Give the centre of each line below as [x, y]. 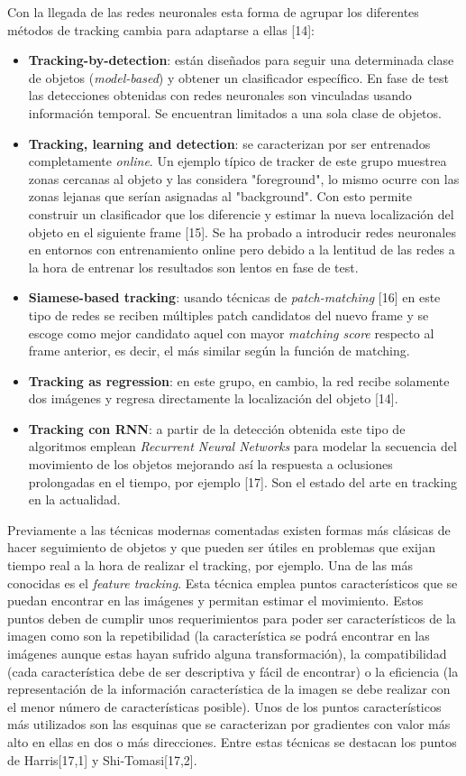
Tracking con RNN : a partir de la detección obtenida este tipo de [217, 428]
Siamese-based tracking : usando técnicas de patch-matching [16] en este [234, 297]
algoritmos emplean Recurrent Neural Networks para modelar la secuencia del [242, 446]
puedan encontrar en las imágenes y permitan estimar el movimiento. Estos [215, 600]
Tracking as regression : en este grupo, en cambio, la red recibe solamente [239, 380]
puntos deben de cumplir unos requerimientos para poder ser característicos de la [232, 618]
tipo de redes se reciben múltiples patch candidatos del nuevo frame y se [228, 314]
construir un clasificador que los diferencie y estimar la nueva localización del [241, 213]
